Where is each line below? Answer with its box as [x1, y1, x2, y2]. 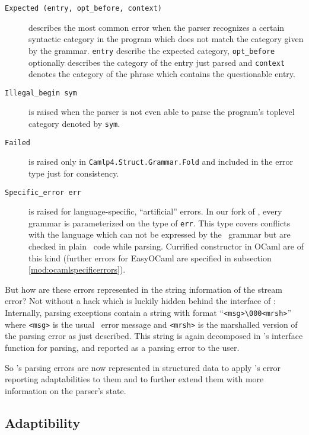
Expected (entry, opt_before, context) [5, 4, 162, 12]
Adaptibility [5, 413, 81, 431]
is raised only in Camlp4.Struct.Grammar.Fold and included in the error [28, 155, 293, 168]
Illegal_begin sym [5, 88, 77, 97]
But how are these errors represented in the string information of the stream [5, 283, 282, 295]
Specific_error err [5, 188, 81, 197]
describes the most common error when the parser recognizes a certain [28, 21, 285, 33]
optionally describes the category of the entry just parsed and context [28, 56, 285, 68]
